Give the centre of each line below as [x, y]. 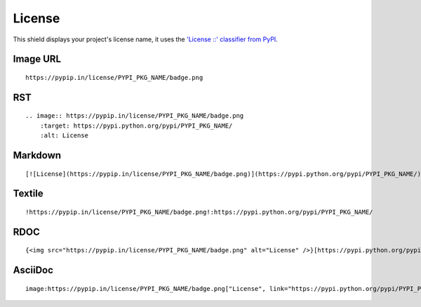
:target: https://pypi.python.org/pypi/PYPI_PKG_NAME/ [136, 125]
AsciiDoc [33, 270]
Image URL [37, 59]
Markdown [37, 155]
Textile [28, 194]
